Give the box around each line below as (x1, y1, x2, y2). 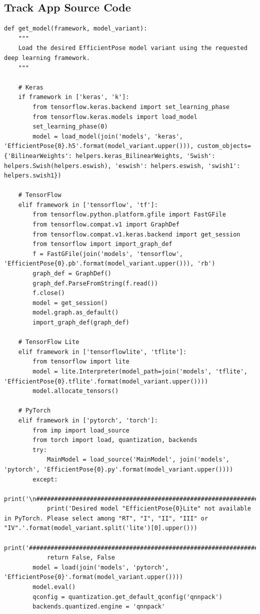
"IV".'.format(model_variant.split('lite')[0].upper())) (4, 524, 197, 532)
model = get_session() (32, 299, 108, 306)
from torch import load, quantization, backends (32, 436, 197, 444)
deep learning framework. (4, 54, 90, 61)
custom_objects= (197, 142, 251, 150)
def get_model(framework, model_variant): (4, 25, 147, 32)
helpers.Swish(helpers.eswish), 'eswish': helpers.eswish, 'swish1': (4, 162, 240, 169)
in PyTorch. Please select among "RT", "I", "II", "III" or (4, 514, 208, 522)
